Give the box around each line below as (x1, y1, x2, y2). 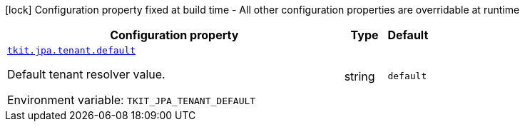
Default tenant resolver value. (7, 67, 165, 81)
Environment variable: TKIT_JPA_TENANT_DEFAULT (7, 93, 256, 107)
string (344, 68, 375, 83)
